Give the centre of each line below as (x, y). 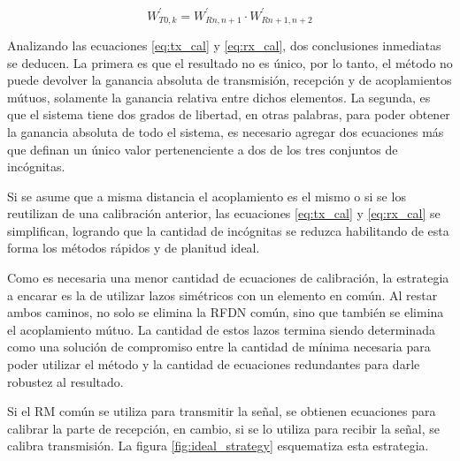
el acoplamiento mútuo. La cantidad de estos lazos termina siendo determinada (221, 329)
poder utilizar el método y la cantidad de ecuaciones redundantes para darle (214, 364)
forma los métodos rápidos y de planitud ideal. (134, 248)
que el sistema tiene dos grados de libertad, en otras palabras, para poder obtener (229, 114)
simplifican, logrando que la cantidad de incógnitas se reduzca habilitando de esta (228, 230)
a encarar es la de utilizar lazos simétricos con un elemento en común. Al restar (222, 295)
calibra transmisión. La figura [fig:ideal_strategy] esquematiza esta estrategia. (218, 446)
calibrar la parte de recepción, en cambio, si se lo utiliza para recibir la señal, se (223, 428)
